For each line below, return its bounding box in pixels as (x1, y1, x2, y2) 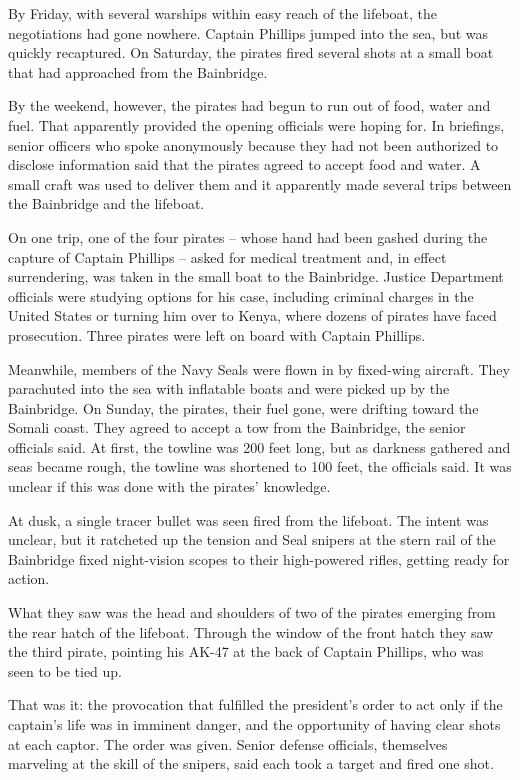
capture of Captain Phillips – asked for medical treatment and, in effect (8, 246, 447, 267)
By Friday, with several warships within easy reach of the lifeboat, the (8, 3, 438, 23)
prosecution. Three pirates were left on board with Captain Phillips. (8, 324, 426, 345)
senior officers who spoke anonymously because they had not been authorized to (8, 134, 499, 155)
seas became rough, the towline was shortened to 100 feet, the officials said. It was (8, 456, 512, 477)
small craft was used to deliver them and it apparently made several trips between (8, 173, 512, 194)
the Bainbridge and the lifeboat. (8, 193, 205, 214)
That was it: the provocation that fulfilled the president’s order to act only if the (8, 694, 503, 715)
